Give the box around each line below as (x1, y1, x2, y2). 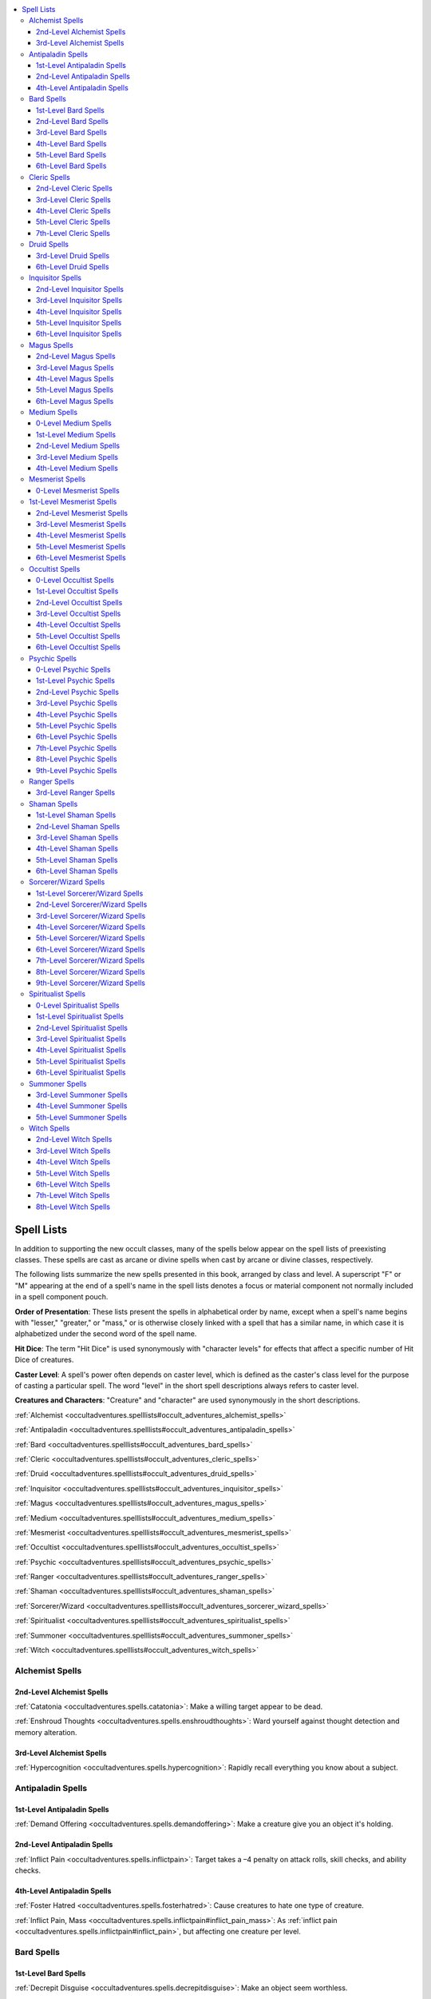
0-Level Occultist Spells (36, 575, 115, 585)
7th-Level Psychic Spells (36, 743, 117, 752)
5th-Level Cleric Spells (36, 217, 111, 227)
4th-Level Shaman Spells (36, 844, 119, 853)
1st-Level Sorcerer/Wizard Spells (36, 888, 144, 898)
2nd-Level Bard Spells (36, 116, 109, 126)
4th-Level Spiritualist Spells (36, 1045, 127, 1055)
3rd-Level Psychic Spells (36, 698, 118, 708)
